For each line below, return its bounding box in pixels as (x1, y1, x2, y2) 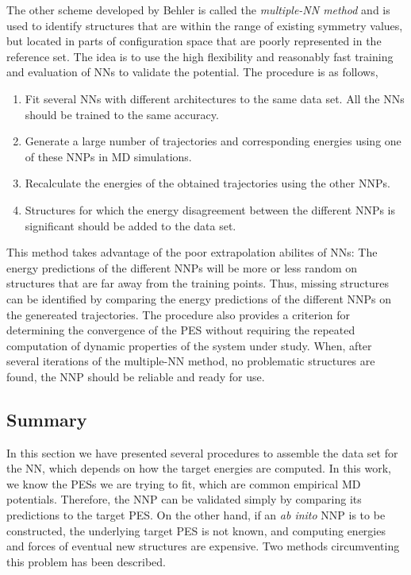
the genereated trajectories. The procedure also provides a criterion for (6, 306, 351, 322)
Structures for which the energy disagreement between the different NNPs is (25, 201, 395, 218)
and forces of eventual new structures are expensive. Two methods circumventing (6, 538, 400, 554)
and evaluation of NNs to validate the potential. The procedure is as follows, (6, 64, 378, 80)
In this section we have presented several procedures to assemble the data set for (6, 444, 398, 461)
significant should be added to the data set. (25, 217, 236, 233)
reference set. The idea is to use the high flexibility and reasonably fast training (6, 48, 394, 64)
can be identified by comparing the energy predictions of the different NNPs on (6, 290, 392, 307)
